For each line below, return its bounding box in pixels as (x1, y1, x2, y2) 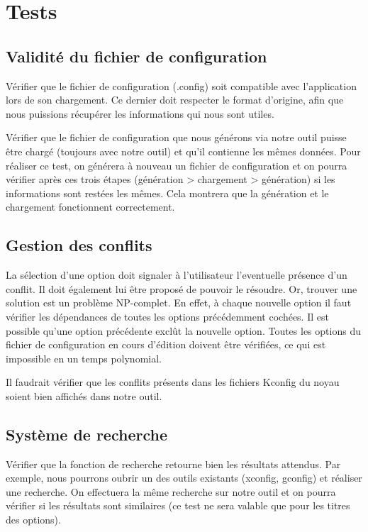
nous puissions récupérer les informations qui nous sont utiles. (6, 106, 274, 121)
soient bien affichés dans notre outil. (6, 388, 162, 403)
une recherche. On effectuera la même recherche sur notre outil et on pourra (6, 484, 336, 499)
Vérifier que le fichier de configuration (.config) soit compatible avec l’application (6, 78, 357, 93)
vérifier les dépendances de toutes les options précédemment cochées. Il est (6, 309, 329, 323)
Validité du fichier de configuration (6, 45, 267, 67)
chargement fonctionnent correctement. (6, 199, 175, 214)
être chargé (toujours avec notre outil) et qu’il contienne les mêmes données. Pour (6, 143, 361, 158)
